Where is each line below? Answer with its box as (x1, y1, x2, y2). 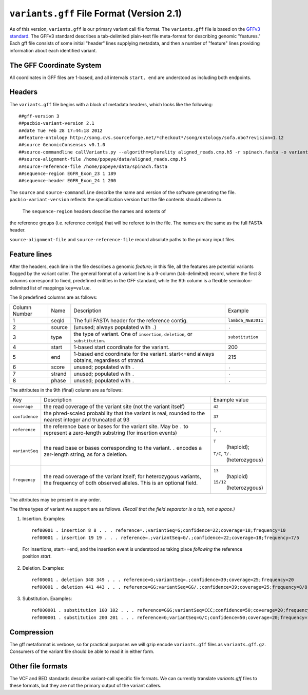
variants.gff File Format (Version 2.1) (9, 8, 182, 19)
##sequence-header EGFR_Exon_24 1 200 (18, 178, 117, 184)
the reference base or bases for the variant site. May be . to (44, 423, 188, 430)
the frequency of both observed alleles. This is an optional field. (44, 479, 198, 487)
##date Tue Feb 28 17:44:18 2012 (18, 127, 103, 133)
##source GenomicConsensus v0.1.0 (18, 142, 105, 148)
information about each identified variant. (9, 47, 97, 53)
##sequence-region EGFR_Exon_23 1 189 (18, 171, 117, 177)
